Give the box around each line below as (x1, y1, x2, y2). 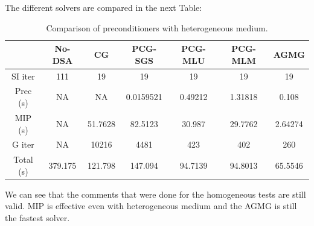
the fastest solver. (5, 212, 70, 224)
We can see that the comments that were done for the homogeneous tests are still (5, 187, 306, 200)
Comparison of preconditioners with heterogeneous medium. (46, 21, 268, 34)
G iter (12, 138, 34, 151)
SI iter (11, 69, 35, 82)
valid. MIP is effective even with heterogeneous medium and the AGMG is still (5, 199, 297, 212)
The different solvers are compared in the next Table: (5, 1, 202, 13)
